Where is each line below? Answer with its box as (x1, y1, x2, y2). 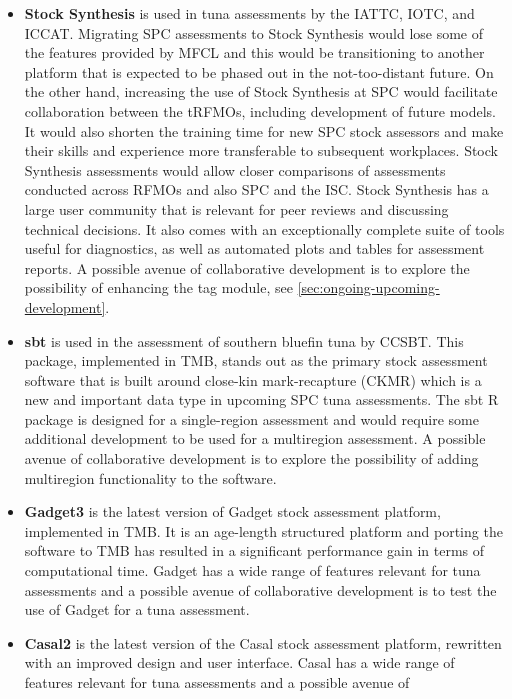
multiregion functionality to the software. (24, 467, 277, 488)
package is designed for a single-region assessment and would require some (24, 408, 479, 429)
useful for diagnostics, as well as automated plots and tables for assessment (24, 238, 485, 259)
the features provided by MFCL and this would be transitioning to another (24, 42, 485, 63)
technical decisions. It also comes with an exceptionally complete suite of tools (24, 218, 505, 239)
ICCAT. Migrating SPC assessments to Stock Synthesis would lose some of (24, 22, 484, 43)
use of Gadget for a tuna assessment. (24, 599, 250, 620)
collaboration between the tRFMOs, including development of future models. (24, 100, 497, 121)
